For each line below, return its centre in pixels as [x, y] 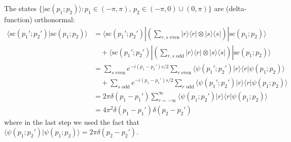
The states [20, 8]
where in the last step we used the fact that [72, 122]
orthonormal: [55, 19]
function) [18, 19]
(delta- [236, 8]
